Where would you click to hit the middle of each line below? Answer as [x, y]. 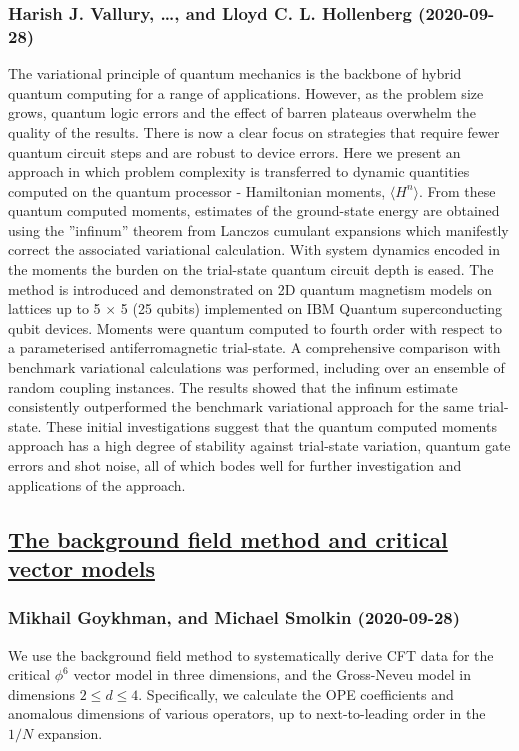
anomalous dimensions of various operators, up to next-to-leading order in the [247, 713]
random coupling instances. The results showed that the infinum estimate [233, 386]
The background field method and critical [228, 538]
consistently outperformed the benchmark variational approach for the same [241, 406]
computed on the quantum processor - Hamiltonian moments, [197, 190]
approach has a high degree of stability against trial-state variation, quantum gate [259, 445]
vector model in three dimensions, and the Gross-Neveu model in [272, 674]
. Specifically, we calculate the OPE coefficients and [296, 693]
